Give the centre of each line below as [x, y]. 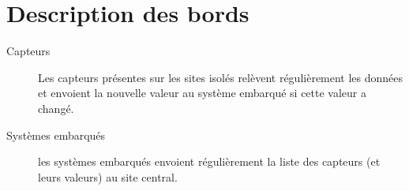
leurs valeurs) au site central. [108, 176]
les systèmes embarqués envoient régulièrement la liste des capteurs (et [209, 161]
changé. [56, 108]
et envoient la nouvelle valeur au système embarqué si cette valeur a [202, 93]
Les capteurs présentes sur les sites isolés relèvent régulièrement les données [221, 77]
